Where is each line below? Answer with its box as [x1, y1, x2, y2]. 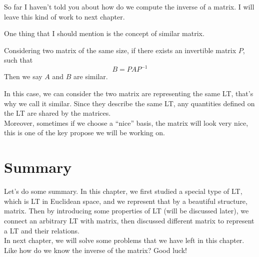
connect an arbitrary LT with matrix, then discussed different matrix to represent [4, 215, 254, 225]
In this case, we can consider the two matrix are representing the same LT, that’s [4, 88, 253, 99]
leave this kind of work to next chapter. [4, 11, 125, 22]
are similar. [73, 71, 108, 82]
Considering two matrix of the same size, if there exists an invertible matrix [4, 45, 236, 55]
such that [4, 55, 33, 65]
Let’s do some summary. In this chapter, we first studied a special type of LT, [4, 186, 242, 196]
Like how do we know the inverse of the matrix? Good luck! [4, 244, 187, 255]
